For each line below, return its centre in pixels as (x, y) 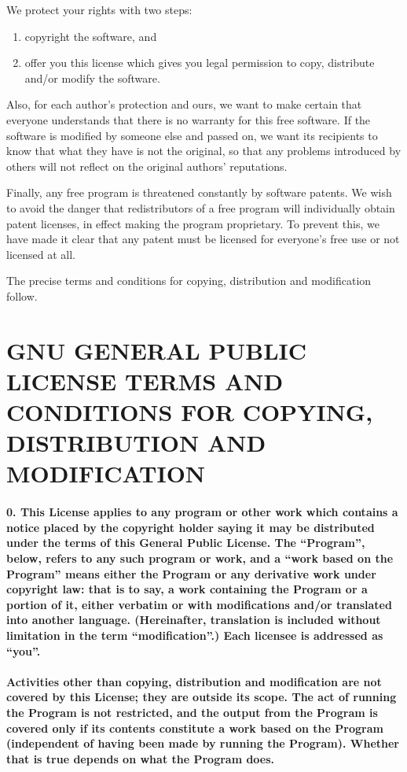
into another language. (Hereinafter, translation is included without (194, 620)
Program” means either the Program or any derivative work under (191, 573)
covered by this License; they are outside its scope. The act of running (202, 697)
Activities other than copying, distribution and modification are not (194, 681)
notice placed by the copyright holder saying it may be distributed (191, 527)
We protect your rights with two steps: (99, 9)
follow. (22, 296)
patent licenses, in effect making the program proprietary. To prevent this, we (193, 223)
